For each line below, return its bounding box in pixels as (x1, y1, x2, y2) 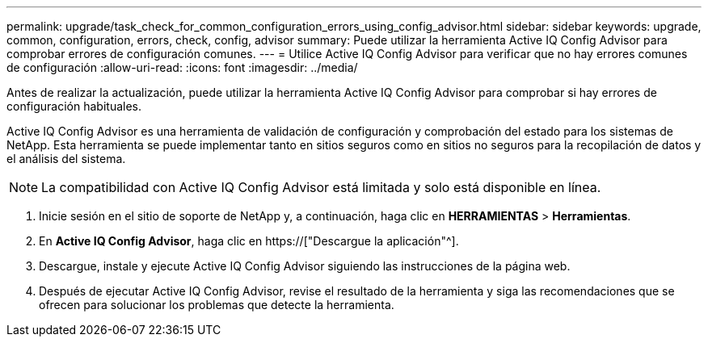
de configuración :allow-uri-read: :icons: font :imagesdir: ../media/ (6, 61, 358, 74)
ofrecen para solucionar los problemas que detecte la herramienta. (39, 298, 394, 312)
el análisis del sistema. (6, 152, 126, 165)
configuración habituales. (6, 99, 142, 113)
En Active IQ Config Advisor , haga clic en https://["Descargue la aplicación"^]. (39, 234, 459, 248)
